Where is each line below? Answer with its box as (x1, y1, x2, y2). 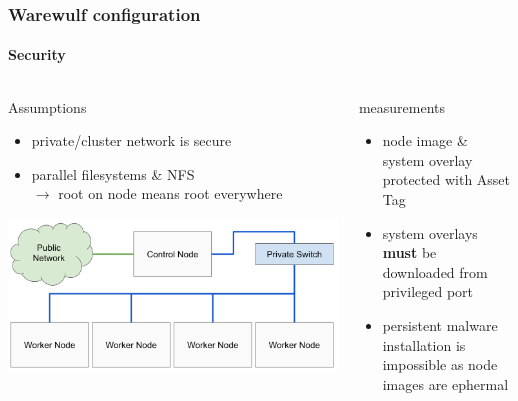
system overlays (382, 222, 478, 243)
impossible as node (382, 354, 498, 375)
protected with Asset (382, 169, 511, 190)
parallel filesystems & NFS (31, 163, 195, 184)
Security (8, 44, 66, 65)
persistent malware (382, 314, 498, 335)
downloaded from (382, 261, 488, 282)
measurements (358, 96, 446, 117)
